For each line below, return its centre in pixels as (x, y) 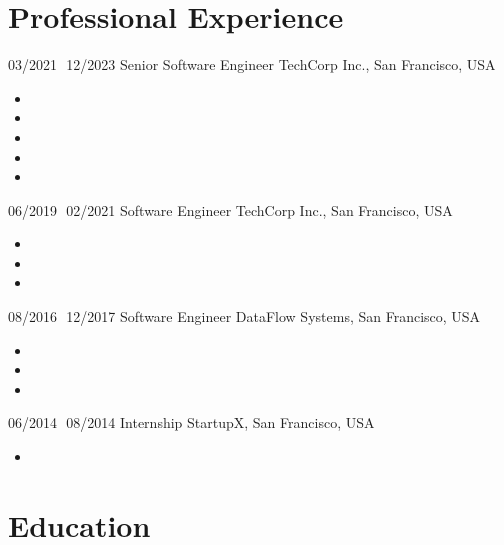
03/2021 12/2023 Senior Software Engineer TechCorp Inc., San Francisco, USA (252, 64)
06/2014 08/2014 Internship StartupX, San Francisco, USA (191, 422)
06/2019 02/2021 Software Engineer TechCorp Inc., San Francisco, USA (230, 209)
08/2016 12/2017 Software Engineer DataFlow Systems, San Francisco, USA (244, 316)
